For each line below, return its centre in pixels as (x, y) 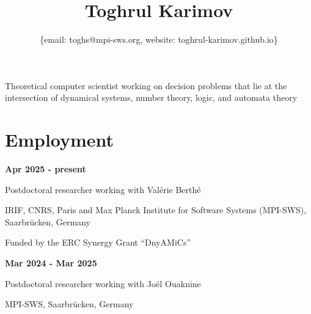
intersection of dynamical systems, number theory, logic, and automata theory (151, 97)
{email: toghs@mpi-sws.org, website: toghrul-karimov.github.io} (159, 39)
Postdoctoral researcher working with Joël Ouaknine (103, 283)
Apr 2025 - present (46, 169)
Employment (60, 140)
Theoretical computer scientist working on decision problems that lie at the (146, 85)
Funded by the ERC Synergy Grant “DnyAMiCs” (98, 242)
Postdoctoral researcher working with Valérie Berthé (103, 189)
